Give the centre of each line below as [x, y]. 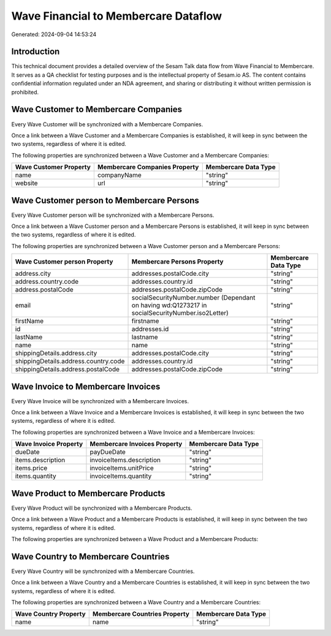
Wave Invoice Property [49, 444]
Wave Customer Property [53, 167]
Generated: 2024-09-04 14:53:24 [54, 34]
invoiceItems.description [125, 460]
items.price [31, 468]
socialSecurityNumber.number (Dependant [193, 298]
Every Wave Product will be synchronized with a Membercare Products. [102, 508]
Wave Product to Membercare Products [88, 493]
